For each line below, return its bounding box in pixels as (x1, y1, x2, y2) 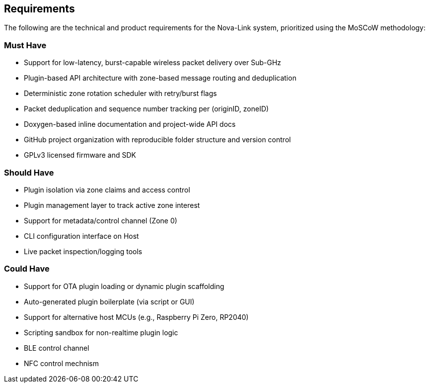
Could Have (4, 264, 50, 274)
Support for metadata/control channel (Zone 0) (24, 216, 177, 225)
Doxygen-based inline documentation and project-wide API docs (24, 120, 236, 129)
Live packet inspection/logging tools (24, 247, 143, 256)
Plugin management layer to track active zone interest (24, 200, 200, 209)
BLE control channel (24, 343, 89, 352)
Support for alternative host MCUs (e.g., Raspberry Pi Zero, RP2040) (24, 312, 249, 321)
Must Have (4, 40, 47, 50)
